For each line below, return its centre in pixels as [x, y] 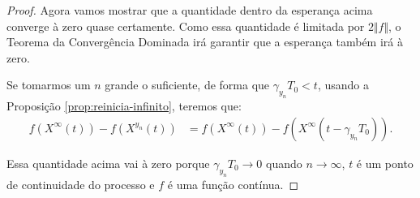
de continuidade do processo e [81, 184]
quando [284, 163]
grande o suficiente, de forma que [187, 85]
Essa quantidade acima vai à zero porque [108, 163]
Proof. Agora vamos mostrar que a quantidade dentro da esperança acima [190, 10]
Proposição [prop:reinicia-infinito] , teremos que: [124, 106]
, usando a [343, 85]
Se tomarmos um [49, 85]
